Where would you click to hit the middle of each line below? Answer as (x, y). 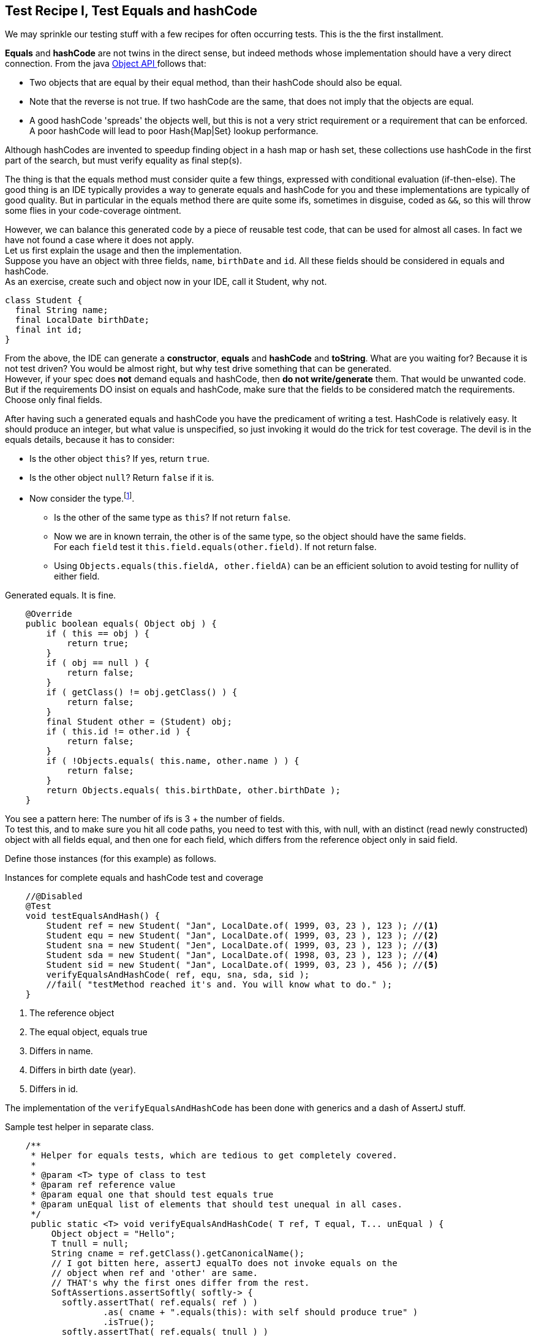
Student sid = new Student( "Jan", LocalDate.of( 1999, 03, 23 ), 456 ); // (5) (243, 965)
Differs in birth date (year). (83, 1070)
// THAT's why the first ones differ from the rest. (180, 1283)
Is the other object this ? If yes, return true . (120, 459)
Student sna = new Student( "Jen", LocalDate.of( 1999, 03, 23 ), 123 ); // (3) (243, 945)
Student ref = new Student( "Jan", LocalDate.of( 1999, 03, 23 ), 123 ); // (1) (243, 926)
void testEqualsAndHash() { (92, 916)
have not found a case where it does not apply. (100, 240)
